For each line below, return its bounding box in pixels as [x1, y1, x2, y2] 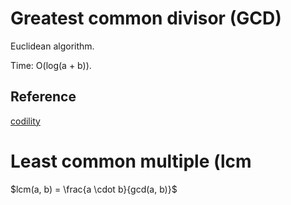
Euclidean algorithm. [10, 40, 95, 52]
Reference [10, 88, 77, 106]
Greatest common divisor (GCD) [10, 7, 282, 30]
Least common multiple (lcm [10, 150, 252, 172]
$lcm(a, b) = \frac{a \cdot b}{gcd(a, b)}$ [10, 183, 178, 195]
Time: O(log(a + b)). [10, 59, 92, 71]
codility [10, 115, 41, 127]
